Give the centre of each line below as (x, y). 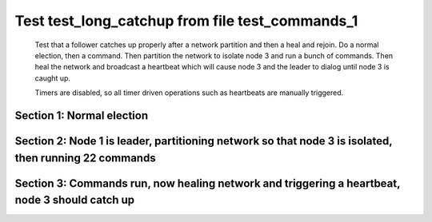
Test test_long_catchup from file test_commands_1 (186, 21)
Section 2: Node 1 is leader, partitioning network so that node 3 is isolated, (204, 141)
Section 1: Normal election (81, 115)
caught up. (53, 78)
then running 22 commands (85, 158)
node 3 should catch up (75, 200)
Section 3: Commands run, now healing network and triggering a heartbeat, (208, 183)
